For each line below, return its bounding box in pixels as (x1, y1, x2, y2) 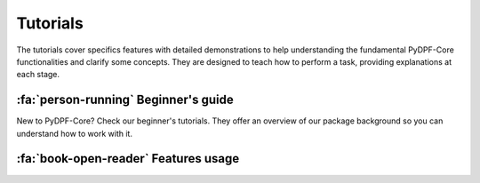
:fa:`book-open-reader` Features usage (16, 151, 240, 166)
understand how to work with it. (16, 128, 133, 139)
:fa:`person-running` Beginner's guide (16, 92, 235, 107)
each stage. (16, 69, 60, 80)
